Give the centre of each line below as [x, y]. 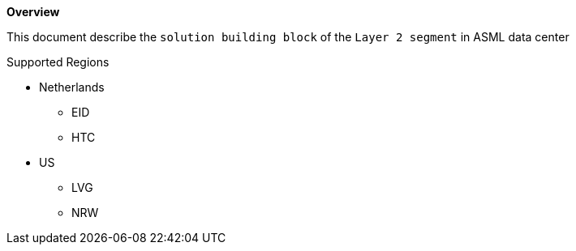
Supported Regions [58, 62]
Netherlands [72, 87]
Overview [33, 12]
